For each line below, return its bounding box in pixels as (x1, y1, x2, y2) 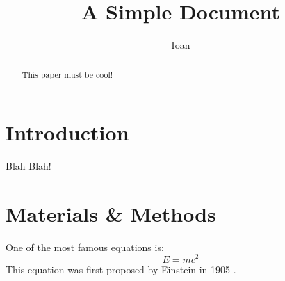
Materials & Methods (6, 199, 216, 227)
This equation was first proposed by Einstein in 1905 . (6, 262, 236, 276)
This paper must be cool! (22, 68, 113, 80)
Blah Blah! (6, 159, 51, 173)
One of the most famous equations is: (6, 239, 164, 254)
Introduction (6, 118, 129, 147)
